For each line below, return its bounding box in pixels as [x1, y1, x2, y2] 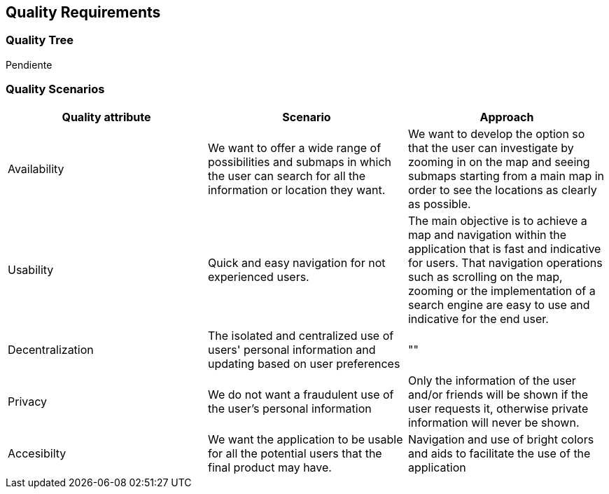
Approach [479, 109, 534, 124]
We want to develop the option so [407, 126, 585, 141]
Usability [8, 262, 54, 277]
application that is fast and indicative [407, 241, 601, 256]
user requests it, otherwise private [407, 401, 589, 416]
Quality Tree [6, 33, 74, 48]
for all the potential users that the [207, 446, 382, 460]
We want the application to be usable [207, 432, 403, 446]
